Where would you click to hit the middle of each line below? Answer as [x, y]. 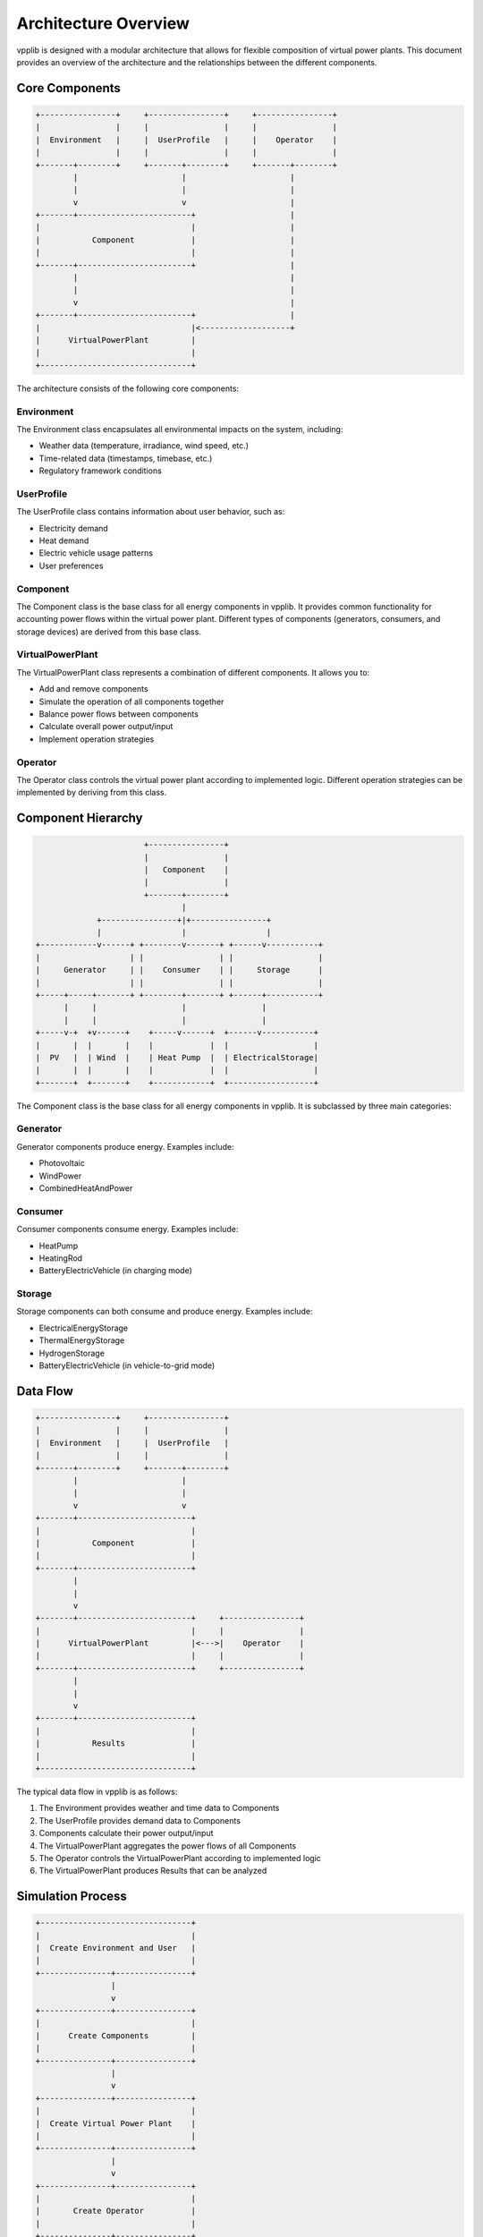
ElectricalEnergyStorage [84, 1328]
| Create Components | [116, 2035]
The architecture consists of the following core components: [128, 388]
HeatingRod [61, 1258]
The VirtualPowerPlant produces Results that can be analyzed [153, 1871]
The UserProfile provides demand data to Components [140, 1820]
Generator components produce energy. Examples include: [125, 1146]
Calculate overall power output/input [106, 727]
